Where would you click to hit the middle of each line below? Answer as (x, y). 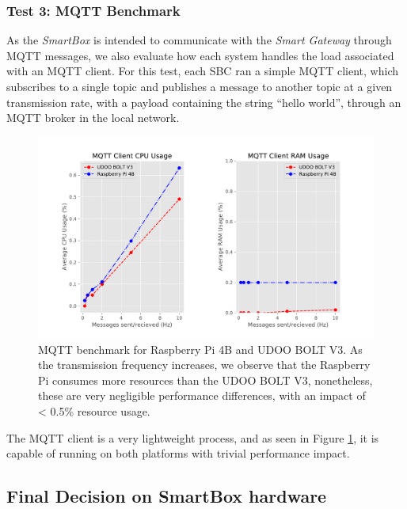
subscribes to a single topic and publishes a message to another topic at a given (200, 86)
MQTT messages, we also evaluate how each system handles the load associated (200, 55)
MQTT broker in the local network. (93, 118)
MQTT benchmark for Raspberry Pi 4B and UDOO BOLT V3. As (200, 349)
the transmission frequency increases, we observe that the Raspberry (204, 365)
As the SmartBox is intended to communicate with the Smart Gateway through (199, 40)
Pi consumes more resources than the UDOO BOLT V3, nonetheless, (205, 380)
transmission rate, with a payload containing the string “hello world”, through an (204, 102)
